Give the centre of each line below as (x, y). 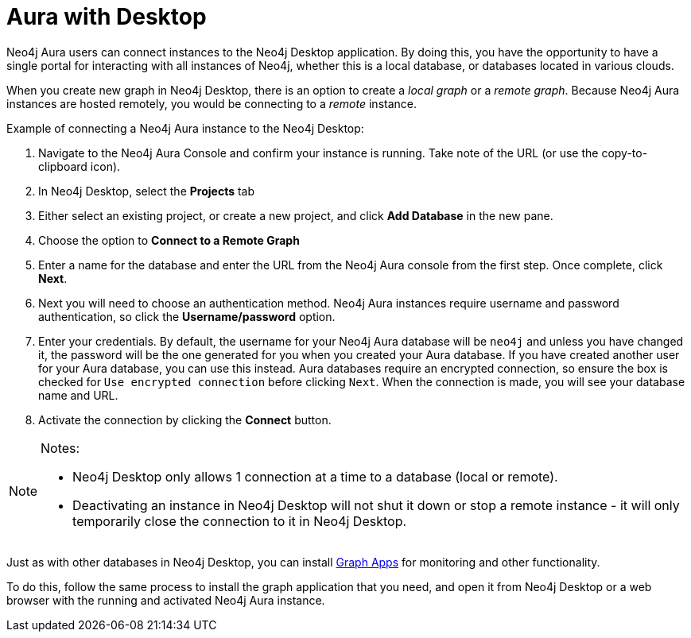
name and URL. (78, 395)
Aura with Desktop (107, 17)
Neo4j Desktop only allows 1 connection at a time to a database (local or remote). (315, 476)
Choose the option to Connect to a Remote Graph (169, 240)
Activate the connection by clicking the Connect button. (185, 420)
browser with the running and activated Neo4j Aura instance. (166, 600)
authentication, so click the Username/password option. (187, 316)
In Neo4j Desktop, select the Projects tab (147, 191)
